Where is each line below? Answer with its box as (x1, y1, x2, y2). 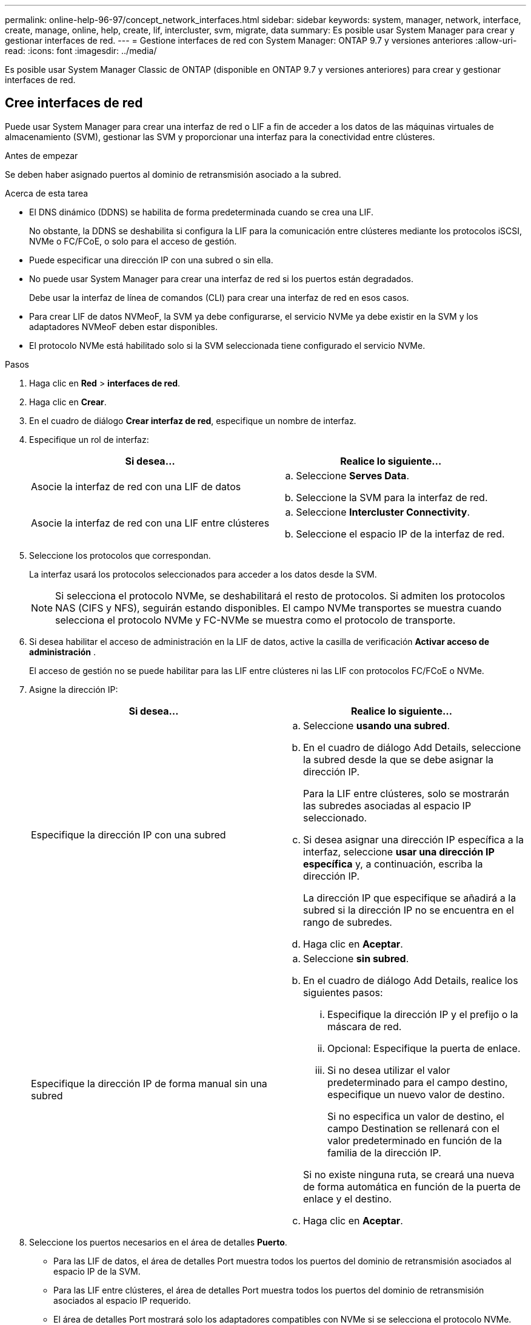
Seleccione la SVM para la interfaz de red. (296, 491, 488, 504)
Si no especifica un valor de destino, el (327, 1110, 504, 1122)
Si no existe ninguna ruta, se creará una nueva (303, 1168, 515, 1181)
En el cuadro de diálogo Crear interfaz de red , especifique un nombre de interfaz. (29, 415, 356, 426)
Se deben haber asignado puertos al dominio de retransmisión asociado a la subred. (5, 169, 341, 180)
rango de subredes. (303, 915, 392, 928)
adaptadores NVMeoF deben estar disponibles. (29, 321, 218, 332)
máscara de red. (327, 1020, 402, 1033)
